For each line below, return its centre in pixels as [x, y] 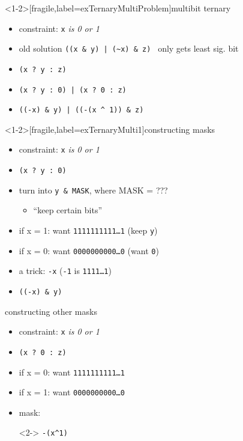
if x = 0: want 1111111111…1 [72, 372]
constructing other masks [51, 311]
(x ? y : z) [43, 69]
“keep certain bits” [68, 210]
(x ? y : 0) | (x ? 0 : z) [73, 90]
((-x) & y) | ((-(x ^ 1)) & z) [81, 110]
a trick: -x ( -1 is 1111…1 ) [65, 271]
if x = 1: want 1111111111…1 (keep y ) [88, 230]
